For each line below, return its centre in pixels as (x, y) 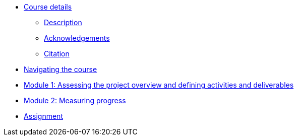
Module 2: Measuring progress (75, 100)
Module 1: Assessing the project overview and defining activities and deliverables (159, 85)
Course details (48, 7)
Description (63, 22)
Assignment (43, 116)
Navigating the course (61, 69)
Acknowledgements (77, 38)
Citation (57, 54)
